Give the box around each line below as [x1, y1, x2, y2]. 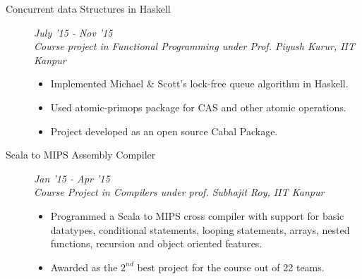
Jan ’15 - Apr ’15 [34, 170, 110, 185]
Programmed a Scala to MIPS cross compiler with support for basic [50, 208, 344, 223]
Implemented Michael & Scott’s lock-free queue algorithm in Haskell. [50, 76, 349, 91]
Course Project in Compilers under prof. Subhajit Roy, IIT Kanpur [34, 185, 325, 199]
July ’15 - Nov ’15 [34, 25, 113, 39]
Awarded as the [50, 259, 118, 274]
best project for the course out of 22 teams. [137, 259, 325, 274]
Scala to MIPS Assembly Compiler [6, 147, 156, 162]
